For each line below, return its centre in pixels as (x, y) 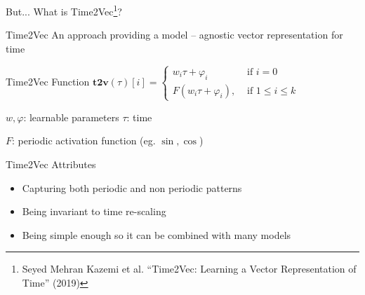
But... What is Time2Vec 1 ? (64, 10)
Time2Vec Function (48, 82)
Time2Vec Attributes (51, 164)
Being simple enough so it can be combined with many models (157, 234)
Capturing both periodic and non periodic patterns (132, 187)
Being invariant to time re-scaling (94, 211)
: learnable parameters (71, 117)
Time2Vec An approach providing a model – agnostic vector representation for (174, 35)
